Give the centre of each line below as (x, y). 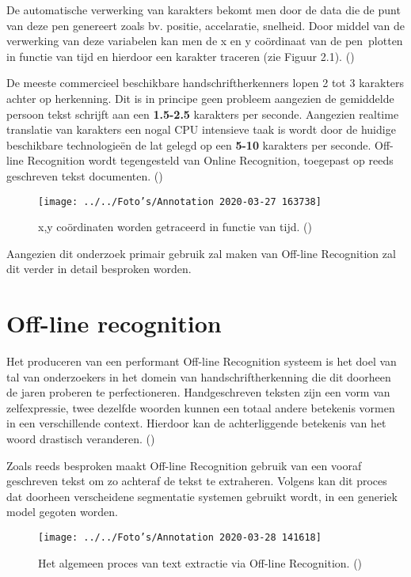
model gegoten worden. (62, 512)
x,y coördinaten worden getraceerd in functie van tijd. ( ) (175, 227)
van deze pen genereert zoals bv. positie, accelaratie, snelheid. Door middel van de (205, 25)
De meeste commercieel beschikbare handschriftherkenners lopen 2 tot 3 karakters (205, 83)
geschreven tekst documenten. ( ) (85, 175)
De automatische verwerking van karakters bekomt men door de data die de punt (204, 9)
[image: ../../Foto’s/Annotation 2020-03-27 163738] (180, 201)
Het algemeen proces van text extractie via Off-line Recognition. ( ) (200, 562)
